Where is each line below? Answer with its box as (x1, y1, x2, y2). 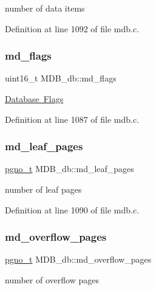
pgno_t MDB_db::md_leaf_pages (5, 162, 134, 175)
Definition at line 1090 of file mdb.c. (5, 203, 140, 216)
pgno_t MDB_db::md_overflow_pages (5, 253, 152, 266)
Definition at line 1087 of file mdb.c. (5, 112, 140, 125)
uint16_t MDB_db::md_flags (5, 72, 117, 85)
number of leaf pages (5, 183, 82, 195)
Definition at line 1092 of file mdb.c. (5, 22, 140, 35)
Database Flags (5, 92, 64, 105)
